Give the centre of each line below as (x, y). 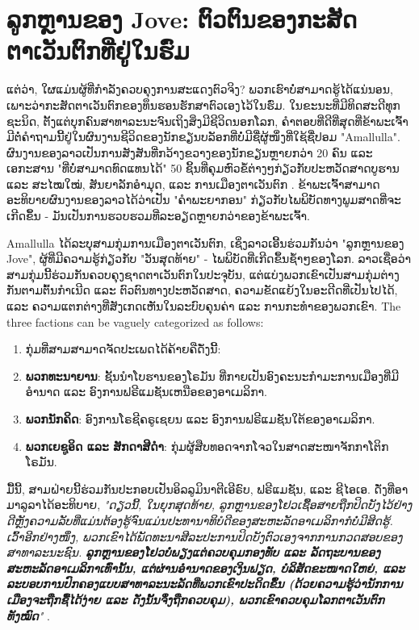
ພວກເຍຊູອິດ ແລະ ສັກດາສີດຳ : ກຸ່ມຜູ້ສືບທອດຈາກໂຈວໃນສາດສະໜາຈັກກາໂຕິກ (207, 446)
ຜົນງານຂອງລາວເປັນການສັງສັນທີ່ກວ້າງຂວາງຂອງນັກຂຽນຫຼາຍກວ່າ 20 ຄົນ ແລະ (190, 152)
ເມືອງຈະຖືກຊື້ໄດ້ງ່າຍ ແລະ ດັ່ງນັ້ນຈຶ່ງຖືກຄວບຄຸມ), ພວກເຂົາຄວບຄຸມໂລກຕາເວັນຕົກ (195, 599)
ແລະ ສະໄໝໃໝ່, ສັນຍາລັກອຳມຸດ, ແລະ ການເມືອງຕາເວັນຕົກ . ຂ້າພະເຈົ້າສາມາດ (193, 184)
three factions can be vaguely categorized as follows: (135, 321)
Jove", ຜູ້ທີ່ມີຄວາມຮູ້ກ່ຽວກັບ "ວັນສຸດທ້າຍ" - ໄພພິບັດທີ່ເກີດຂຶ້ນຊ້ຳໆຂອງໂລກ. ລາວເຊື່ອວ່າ (209, 259)
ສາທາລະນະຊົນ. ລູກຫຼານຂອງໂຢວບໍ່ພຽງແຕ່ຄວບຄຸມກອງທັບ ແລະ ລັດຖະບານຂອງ (194, 552)
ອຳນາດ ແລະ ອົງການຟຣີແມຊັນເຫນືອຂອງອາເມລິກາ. (146, 392)
